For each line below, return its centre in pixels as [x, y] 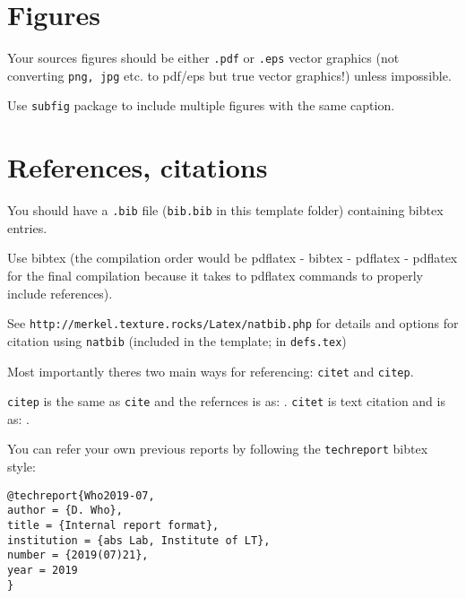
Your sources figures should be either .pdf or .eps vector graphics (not [203, 58]
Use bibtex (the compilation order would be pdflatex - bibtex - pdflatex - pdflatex [233, 258]
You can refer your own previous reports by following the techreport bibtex [218, 449]
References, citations [138, 167]
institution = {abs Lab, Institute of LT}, [139, 540]
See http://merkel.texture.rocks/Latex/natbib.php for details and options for [233, 323]
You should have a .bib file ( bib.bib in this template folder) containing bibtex [225, 210]
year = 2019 [43, 570]
